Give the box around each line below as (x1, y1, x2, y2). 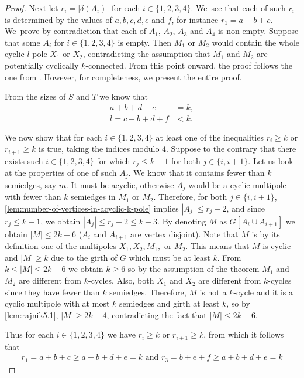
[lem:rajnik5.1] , (5, 308, 58, 321)
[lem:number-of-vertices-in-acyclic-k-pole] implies (5, 202, 179, 214)
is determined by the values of (5, 13, 112, 25)
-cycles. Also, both (88, 274, 154, 287)
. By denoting (157, 214, 206, 227)
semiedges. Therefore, (109, 285, 186, 298)
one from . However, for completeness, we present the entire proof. (5, 70, 242, 83)
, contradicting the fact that (106, 308, 207, 321)
